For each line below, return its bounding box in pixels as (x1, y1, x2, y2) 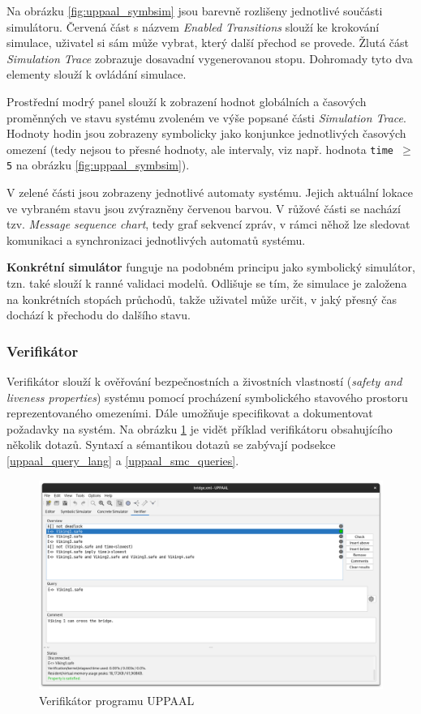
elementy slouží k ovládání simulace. (6, 66, 187, 83)
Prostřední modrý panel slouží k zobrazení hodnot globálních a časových (6, 92, 367, 109)
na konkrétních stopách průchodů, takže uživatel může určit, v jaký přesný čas (6, 290, 397, 307)
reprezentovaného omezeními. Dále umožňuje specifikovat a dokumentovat (6, 404, 373, 421)
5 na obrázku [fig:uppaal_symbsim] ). (6, 156, 190, 173)
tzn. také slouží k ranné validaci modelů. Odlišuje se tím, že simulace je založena (6, 275, 407, 292)
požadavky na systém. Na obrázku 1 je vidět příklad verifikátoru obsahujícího (6, 420, 393, 437)
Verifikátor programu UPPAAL (39, 691, 195, 708)
